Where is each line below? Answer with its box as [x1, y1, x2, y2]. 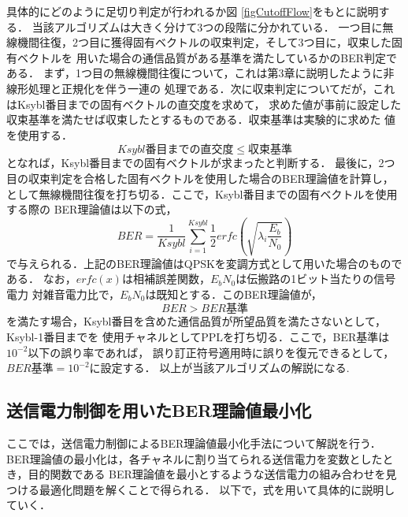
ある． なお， [6, 270, 76, 287]
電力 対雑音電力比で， [6, 285, 121, 302]
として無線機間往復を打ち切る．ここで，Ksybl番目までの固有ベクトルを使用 [6, 185, 398, 202]
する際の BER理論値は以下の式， [6, 201, 177, 218]
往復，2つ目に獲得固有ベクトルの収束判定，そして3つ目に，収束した [39, 34, 391, 50]
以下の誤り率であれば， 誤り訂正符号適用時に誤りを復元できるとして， [28, 344, 395, 360]
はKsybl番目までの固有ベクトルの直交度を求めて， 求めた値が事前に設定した [6, 95, 402, 112]
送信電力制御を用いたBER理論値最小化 [6, 398, 312, 422]
